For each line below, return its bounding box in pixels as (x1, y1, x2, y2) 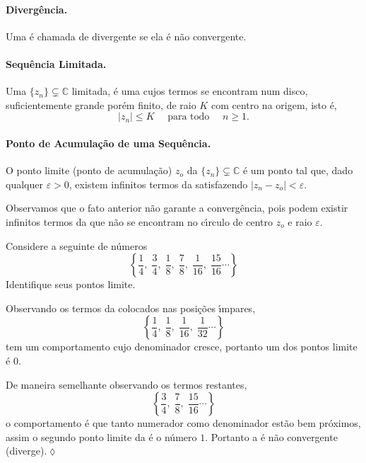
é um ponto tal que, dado (242, 163, 353, 178)
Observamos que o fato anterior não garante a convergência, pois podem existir (6, 200, 348, 215)
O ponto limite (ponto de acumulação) (6, 163, 172, 178)
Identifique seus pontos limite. (6, 277, 136, 292)
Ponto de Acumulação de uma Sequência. (6, 135, 211, 150)
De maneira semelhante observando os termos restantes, (6, 377, 247, 391)
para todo (167, 112, 210, 122)
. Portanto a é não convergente (205, 429, 338, 444)
